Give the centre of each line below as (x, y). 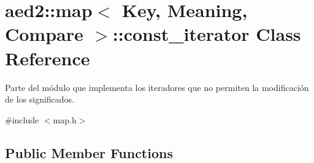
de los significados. (40, 99)
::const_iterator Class (207, 34)
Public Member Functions (89, 152)
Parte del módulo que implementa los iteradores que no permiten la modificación (157, 87)
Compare (44, 34)
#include (22, 119)
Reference (48, 58)
